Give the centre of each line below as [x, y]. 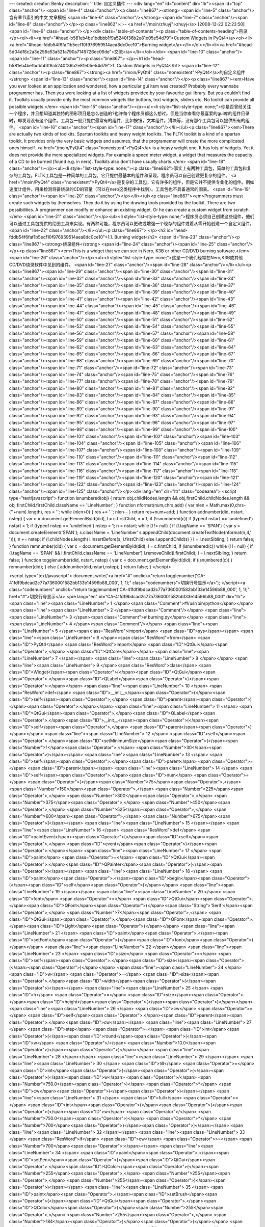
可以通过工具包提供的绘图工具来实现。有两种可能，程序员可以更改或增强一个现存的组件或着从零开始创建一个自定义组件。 [132, 223]
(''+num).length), [26, 512]
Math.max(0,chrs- [228, 505]
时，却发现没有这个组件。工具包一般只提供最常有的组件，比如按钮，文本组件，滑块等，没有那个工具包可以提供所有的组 [129, 120]
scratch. [242, 210]
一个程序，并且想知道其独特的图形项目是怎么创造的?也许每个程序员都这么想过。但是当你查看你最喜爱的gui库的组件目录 [129, 113]
